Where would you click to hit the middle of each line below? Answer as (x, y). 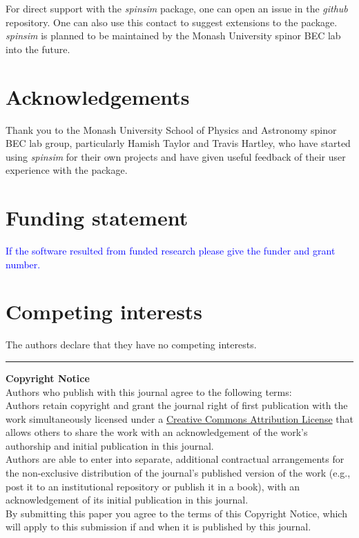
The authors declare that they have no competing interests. (131, 345)
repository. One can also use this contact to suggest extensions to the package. (172, 22)
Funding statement (97, 218)
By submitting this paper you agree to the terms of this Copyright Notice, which (176, 513)
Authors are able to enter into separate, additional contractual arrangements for (175, 459)
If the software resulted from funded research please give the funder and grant (171, 250)
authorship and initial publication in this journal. (110, 445)
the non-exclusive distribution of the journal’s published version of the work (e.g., (178, 473)
